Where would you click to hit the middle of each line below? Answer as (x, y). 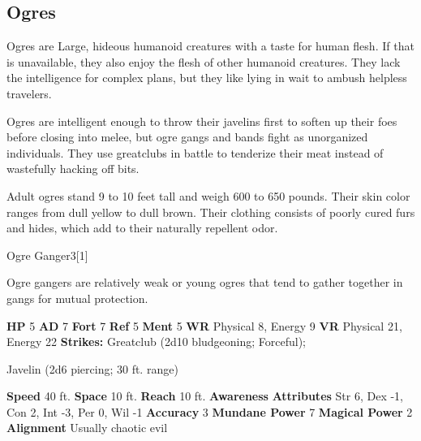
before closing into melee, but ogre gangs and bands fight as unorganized (187, 137)
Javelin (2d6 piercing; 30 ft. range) (92, 368)
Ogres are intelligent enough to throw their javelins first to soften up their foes (202, 121)
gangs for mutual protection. (77, 298)
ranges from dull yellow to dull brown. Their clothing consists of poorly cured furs (211, 212)
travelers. (29, 93)
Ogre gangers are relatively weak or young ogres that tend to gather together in (205, 282)
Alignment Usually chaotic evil (87, 428)
